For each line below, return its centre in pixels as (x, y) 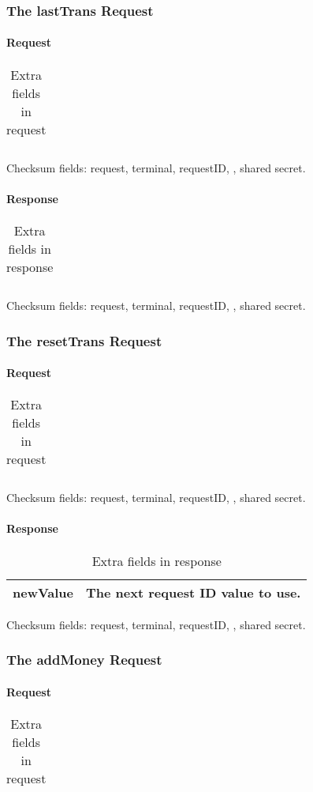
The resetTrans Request (84, 340)
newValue (43, 592)
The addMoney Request (84, 660)
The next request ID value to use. (194, 592)
